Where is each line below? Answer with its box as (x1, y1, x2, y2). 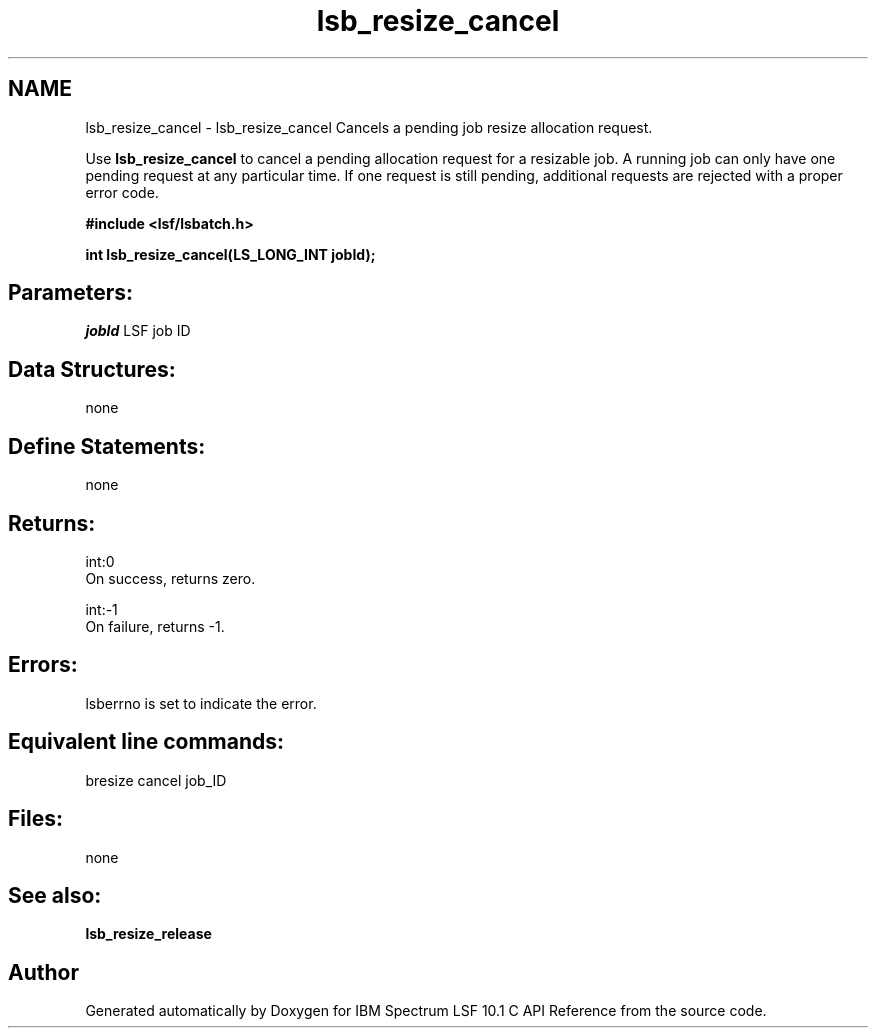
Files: (8, 806, 63, 832)
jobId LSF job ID (85, 322, 191, 340)
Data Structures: (8, 356, 176, 382)
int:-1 (85, 600, 118, 618)
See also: (8, 882, 102, 908)
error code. (85, 183, 159, 201)
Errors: (8, 652, 78, 678)
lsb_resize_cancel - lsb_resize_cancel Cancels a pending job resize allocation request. (85, 118, 653, 136)
